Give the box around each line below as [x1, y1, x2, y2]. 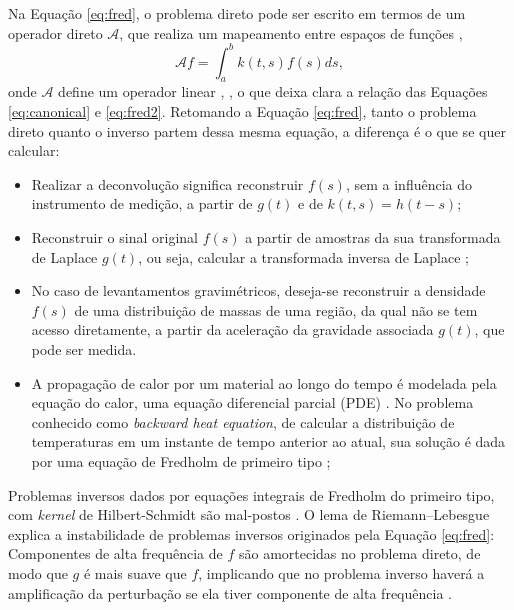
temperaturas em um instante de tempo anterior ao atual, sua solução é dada [31, 431, 506, 452]
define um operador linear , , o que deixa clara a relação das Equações [58, 81, 488, 102]
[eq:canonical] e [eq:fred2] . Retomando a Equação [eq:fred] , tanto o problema [8, 101, 477, 122]
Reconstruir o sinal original [31, 227, 198, 248]
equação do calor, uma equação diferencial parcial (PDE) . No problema [31, 392, 474, 413]
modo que [8, 562, 68, 583]
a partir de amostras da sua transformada [245, 227, 501, 248]
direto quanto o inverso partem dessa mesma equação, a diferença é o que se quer [8, 120, 506, 141]
